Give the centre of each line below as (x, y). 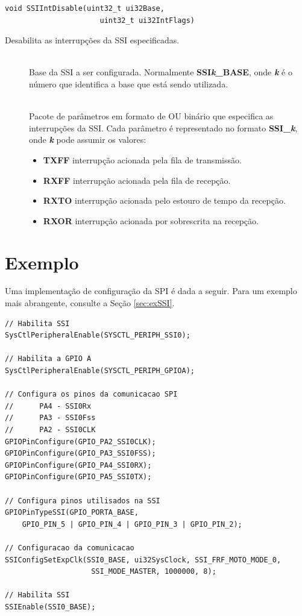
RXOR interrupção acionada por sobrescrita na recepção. (151, 220)
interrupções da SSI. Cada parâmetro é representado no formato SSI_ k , (163, 127)
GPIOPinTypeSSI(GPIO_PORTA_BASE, (72, 513)
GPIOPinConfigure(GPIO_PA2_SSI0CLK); (80, 442)
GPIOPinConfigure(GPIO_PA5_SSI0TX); (78, 477)
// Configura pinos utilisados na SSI (83, 501)
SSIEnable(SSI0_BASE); (50, 607)
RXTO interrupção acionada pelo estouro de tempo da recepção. (164, 200)
